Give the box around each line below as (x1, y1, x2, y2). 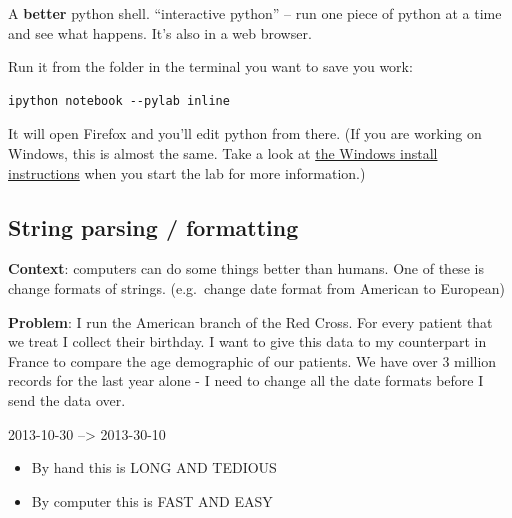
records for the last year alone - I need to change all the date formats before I (8, 370, 484, 391)
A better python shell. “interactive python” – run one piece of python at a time (8, 3, 502, 23)
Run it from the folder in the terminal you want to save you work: (8, 56, 413, 77)
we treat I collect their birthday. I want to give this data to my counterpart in (8, 331, 487, 352)
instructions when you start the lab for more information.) (8, 162, 366, 183)
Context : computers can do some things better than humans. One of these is (8, 258, 484, 279)
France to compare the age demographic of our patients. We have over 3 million (8, 350, 497, 371)
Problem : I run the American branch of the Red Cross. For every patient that (8, 311, 493, 332)
